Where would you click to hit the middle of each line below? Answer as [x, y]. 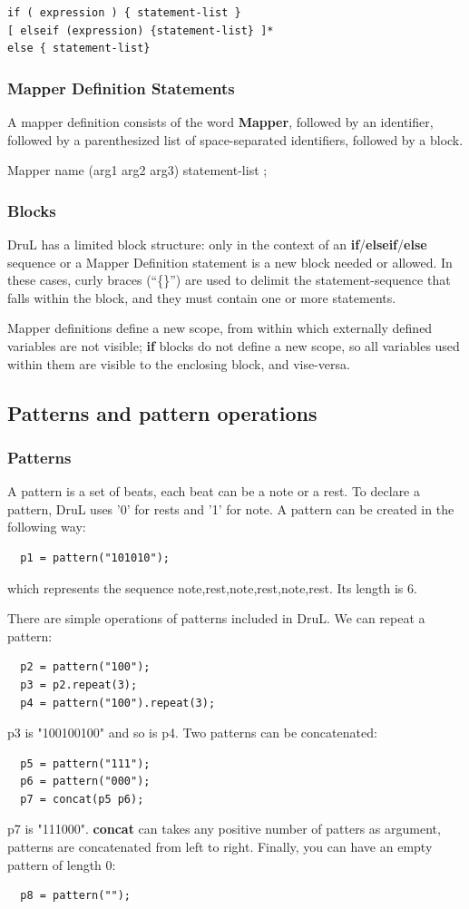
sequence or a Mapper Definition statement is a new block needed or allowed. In [230, 262]
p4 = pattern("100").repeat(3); [118, 703]
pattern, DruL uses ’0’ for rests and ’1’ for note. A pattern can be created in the [231, 508]
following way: [47, 527]
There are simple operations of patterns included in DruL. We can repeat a [216, 618]
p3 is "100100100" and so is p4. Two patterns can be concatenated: [192, 733]
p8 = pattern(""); [76, 896]
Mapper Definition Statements [121, 88]
